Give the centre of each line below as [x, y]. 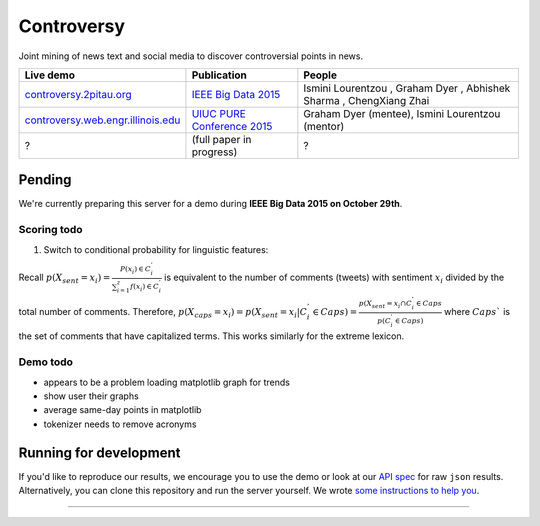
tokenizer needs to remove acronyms [120, 424]
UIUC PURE [219, 113]
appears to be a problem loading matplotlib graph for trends [166, 382]
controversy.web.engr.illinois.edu [102, 120]
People [320, 75]
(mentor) [324, 126]
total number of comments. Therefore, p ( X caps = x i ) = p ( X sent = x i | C [163, 313]
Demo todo [46, 362]
